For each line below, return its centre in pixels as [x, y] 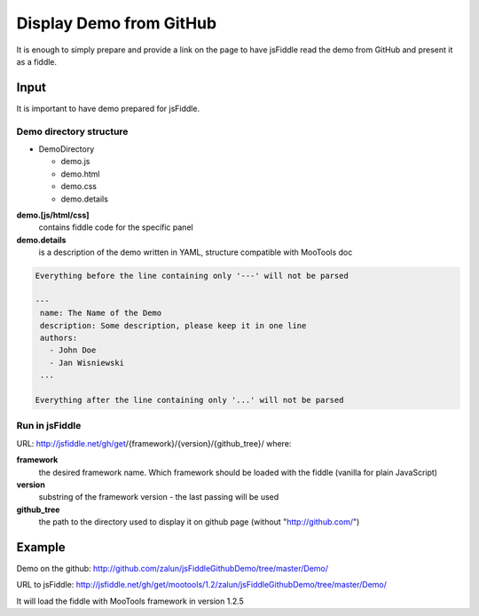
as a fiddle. [37, 61]
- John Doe [73, 350]
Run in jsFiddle [49, 426]
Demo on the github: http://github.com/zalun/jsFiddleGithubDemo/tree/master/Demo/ [172, 568]
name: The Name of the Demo [101, 313]
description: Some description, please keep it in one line [173, 325]
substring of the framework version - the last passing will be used [159, 497]
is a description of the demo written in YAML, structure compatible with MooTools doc [196, 252]
